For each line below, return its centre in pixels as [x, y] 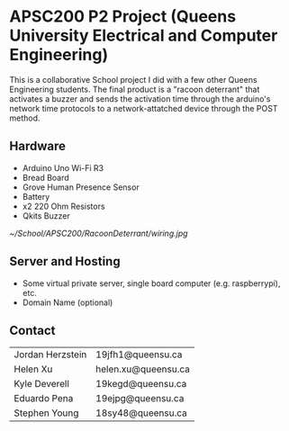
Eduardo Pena [44, 399]
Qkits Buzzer [46, 215]
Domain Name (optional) [68, 302]
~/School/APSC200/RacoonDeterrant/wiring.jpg [99, 233]
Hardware [37, 146]
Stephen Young [46, 413]
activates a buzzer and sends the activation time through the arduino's [140, 99]
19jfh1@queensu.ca [139, 355]
